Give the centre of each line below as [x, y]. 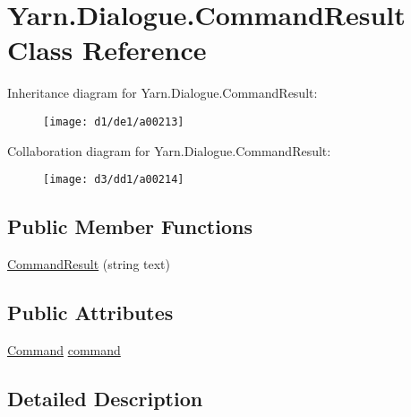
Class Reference [107, 50]
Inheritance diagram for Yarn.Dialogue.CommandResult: [163, 93]
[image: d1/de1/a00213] [114, 122]
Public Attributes [90, 312]
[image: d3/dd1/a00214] [114, 180]
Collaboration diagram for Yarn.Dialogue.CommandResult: [169, 150]
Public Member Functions [130, 226]
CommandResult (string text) [89, 264]
